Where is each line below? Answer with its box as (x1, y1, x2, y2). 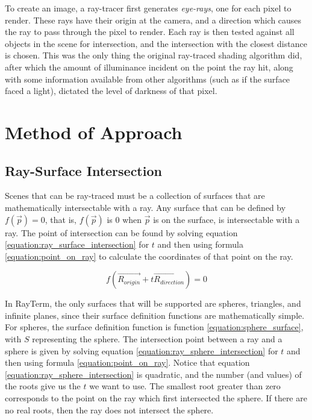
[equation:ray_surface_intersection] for (5, 238, 149, 251)
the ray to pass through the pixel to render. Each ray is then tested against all (5, 25, 295, 38)
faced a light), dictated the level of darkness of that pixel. (5, 84, 217, 97)
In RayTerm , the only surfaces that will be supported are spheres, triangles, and (5, 297, 301, 310)
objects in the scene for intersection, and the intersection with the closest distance (5, 37, 307, 49)
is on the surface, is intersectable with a (153, 213, 300, 225)
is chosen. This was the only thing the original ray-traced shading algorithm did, (5, 49, 302, 61)
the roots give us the (5, 380, 81, 392)
